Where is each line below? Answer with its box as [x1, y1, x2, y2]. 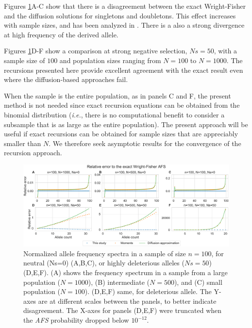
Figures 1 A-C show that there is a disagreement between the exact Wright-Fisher [4, 1, 246, 11]
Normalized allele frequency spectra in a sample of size [23, 248, 186, 258]
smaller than [4, 138, 41, 148]
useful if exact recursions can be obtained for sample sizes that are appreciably [4, 129, 238, 139]
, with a [214, 46, 237, 56]
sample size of [4, 55, 45, 65]
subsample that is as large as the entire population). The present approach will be [4, 119, 248, 129]
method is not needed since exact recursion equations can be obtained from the [4, 100, 240, 110]
